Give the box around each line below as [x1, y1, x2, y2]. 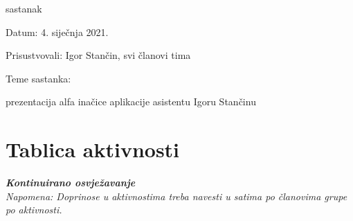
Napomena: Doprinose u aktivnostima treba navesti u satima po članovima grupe [6, 188, 347, 203]
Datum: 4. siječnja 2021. [6, 24, 109, 39]
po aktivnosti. [6, 202, 62, 217]
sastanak [6, 1, 42, 15]
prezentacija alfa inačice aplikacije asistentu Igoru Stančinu [6, 94, 256, 109]
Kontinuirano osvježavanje [6, 175, 136, 190]
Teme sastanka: [6, 71, 71, 85]
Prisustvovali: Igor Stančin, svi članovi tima [6, 48, 191, 62]
